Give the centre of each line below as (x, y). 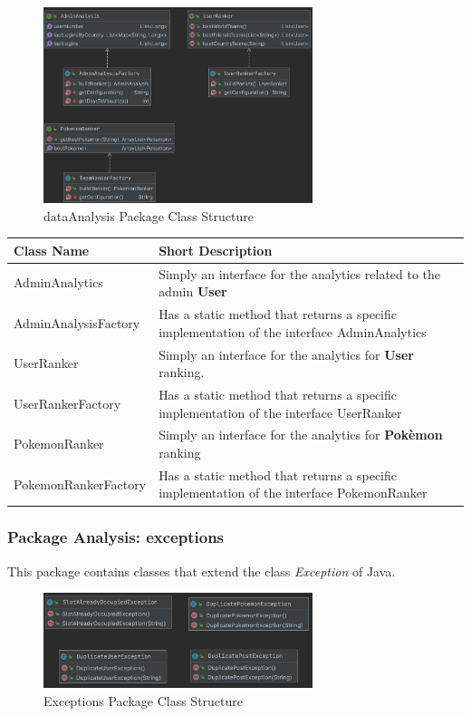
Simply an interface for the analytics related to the (300, 273)
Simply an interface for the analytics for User (286, 354)
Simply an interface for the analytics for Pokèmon (301, 435)
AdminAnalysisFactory (77, 322)
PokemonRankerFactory (80, 484)
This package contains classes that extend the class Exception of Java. (202, 571)
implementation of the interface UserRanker (280, 412)
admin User (193, 291)
